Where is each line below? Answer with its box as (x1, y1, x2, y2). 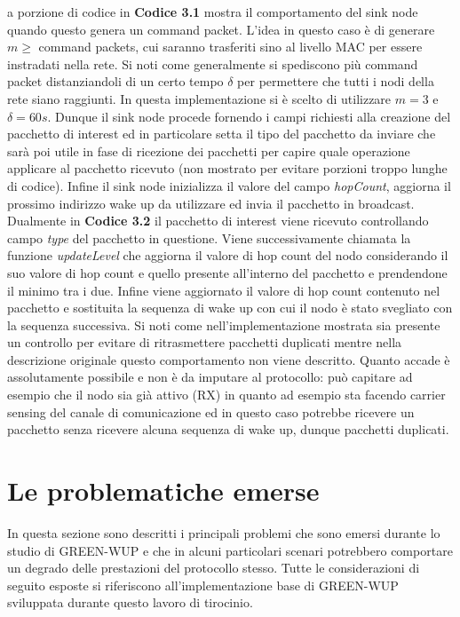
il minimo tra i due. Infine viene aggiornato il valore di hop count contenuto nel (7, 281, 440, 299)
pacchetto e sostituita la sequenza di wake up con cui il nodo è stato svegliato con (7, 298, 453, 317)
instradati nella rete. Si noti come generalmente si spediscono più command (7, 54, 418, 73)
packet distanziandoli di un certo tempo (7, 72, 224, 91)
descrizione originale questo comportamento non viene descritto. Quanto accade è (7, 350, 450, 368)
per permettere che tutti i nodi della (237, 72, 434, 91)
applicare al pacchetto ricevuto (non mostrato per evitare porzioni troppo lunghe (7, 159, 448, 178)
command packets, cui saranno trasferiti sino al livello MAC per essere (38, 37, 423, 56)
